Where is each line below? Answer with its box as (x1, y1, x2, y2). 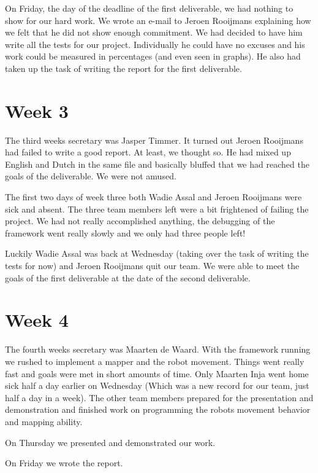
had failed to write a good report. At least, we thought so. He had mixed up (5, 146, 291, 158)
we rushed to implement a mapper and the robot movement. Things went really (5, 354, 305, 367)
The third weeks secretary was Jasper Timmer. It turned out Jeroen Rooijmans (5, 133, 303, 146)
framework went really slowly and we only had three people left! (5, 226, 246, 239)
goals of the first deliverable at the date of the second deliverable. (5, 271, 251, 284)
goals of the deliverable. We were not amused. (5, 170, 176, 182)
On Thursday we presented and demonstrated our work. (5, 436, 216, 448)
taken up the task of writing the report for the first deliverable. (5, 61, 242, 74)
